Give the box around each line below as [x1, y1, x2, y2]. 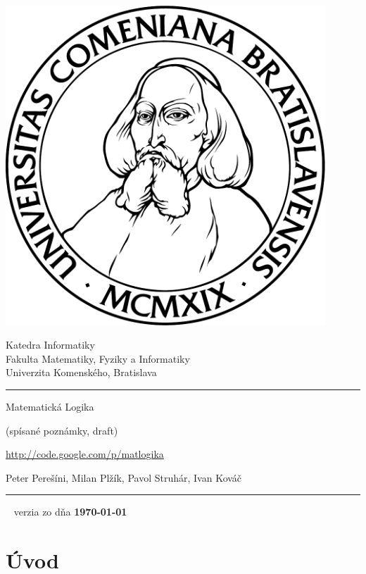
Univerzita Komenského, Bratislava [6, 365, 157, 380]
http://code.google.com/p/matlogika [6, 447, 164, 461]
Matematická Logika [6, 399, 94, 413]
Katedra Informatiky [6, 337, 95, 352]
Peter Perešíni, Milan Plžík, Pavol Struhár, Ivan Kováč [6, 470, 242, 485]
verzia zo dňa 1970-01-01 [13, 504, 127, 519]
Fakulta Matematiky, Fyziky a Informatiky [6, 351, 190, 366]
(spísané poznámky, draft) [6, 423, 118, 437]
